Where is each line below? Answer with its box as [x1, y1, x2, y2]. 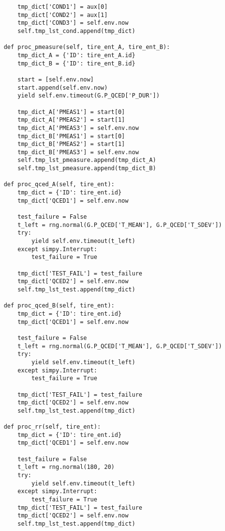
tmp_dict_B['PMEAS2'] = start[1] [17, 141, 125, 148]
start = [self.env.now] [17, 76, 94, 83]
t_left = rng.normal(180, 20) [17, 464, 115, 471]
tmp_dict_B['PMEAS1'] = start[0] [17, 132, 125, 140]
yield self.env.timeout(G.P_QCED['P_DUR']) [17, 92, 160, 99]
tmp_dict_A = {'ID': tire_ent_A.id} [17, 51, 135, 59]
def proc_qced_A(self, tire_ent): [3, 181, 115, 188]
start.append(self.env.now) [17, 84, 108, 91]
